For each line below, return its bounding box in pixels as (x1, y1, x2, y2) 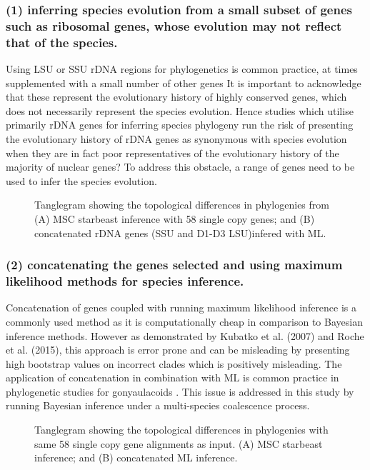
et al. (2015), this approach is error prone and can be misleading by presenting (6, 342, 350, 357)
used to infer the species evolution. (6, 173, 157, 188)
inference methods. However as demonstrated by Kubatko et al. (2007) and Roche (6, 328, 364, 343)
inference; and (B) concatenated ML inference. (34, 450, 238, 465)
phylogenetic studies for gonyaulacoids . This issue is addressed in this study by (6, 384, 354, 399)
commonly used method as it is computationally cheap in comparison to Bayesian (6, 314, 363, 329)
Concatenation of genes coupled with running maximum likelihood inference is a (6, 300, 357, 315)
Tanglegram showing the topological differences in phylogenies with (34, 422, 329, 437)
